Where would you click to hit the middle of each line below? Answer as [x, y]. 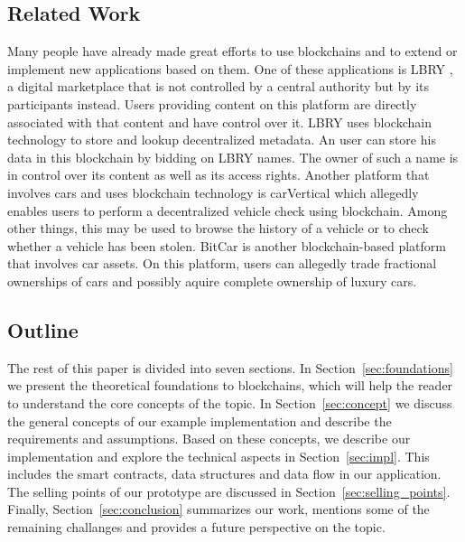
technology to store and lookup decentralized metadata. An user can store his [222, 140]
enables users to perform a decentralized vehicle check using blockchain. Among [228, 210]
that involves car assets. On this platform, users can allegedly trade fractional [222, 263]
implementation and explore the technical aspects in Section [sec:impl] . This [219, 456]
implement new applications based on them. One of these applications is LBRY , [230, 68]
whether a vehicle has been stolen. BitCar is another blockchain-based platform [227, 245]
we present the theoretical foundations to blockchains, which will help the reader [230, 385]
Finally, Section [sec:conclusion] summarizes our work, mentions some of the [219, 509]
